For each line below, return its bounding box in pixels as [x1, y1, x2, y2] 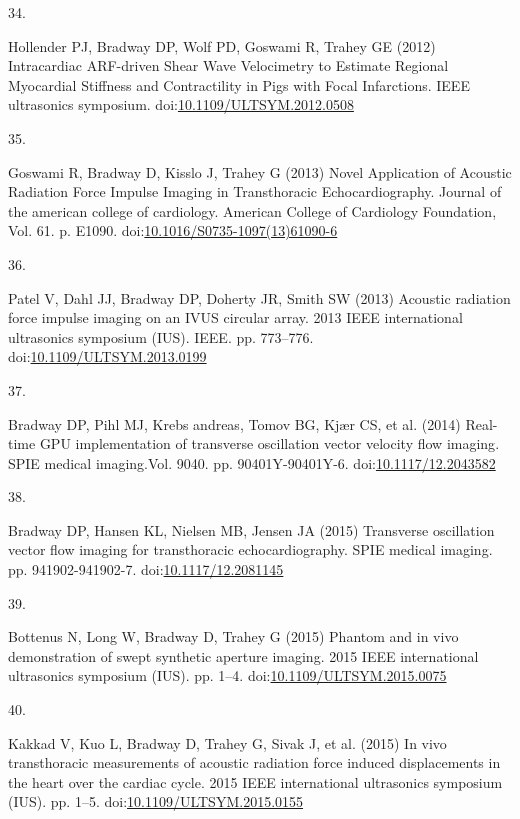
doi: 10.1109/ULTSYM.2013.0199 [8, 346, 207, 367]
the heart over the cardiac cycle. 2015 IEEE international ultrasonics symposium [8, 771, 503, 792]
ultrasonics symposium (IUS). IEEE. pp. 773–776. [8, 326, 314, 347]
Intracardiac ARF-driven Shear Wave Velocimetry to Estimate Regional [8, 55, 449, 76]
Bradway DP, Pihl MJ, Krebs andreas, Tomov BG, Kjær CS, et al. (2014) [8, 413, 461, 434]
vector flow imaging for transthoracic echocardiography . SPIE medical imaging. [8, 539, 493, 560]
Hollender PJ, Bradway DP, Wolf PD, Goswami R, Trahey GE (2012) [8, 35, 436, 56]
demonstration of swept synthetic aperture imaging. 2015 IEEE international [8, 645, 479, 666]
